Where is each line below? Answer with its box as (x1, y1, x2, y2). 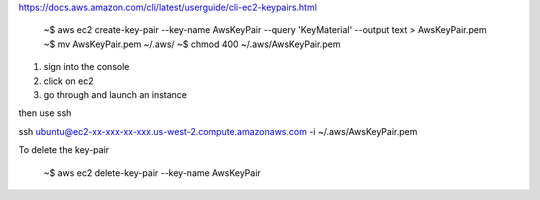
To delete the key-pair (18, 144, 110, 156)
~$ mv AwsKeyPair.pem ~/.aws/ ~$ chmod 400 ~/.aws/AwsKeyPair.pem (43, 38, 341, 50)
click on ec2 (43, 75, 94, 87)
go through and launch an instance (43, 88, 188, 100)
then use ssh (18, 107, 72, 119)
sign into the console (43, 61, 130, 73)
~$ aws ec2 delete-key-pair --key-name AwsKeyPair (43, 166, 262, 179)
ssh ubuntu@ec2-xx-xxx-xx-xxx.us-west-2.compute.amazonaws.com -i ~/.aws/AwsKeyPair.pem (18, 125, 418, 137)
